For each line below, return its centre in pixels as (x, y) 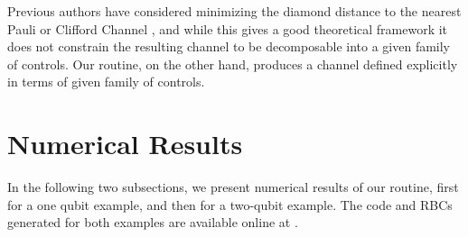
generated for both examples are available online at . (153, 222)
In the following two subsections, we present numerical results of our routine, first (233, 187)
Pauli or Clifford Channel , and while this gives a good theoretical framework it (228, 28)
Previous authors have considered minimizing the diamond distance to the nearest (234, 11)
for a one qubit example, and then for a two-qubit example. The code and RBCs (230, 204)
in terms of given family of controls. (106, 82)
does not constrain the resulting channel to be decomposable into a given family (229, 46)
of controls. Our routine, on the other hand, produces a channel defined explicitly (233, 64)
